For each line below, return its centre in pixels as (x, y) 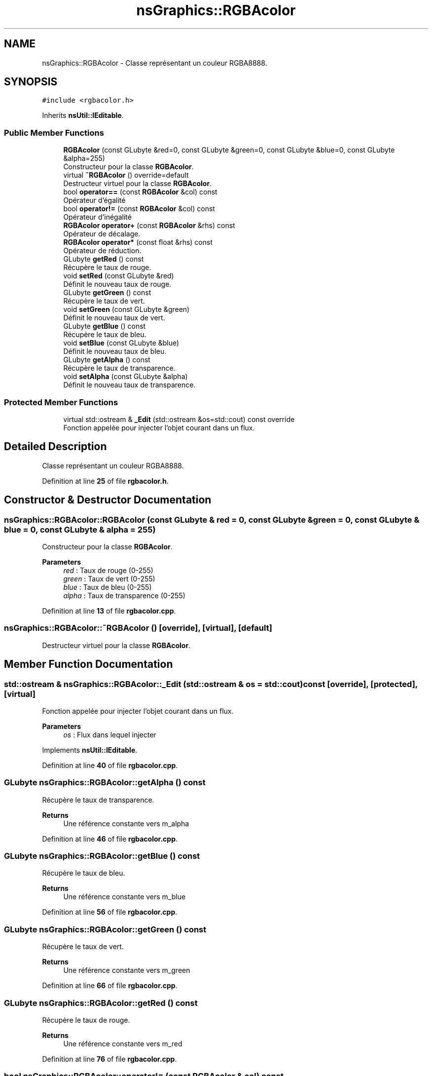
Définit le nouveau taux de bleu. (115, 351)
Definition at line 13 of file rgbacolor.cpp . (109, 611)
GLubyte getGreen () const (107, 293)
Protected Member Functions (61, 402)
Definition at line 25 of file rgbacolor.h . (105, 481)
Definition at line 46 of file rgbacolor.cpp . (110, 839)
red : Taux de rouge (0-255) (108, 570)
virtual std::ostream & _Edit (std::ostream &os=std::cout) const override (179, 419)
